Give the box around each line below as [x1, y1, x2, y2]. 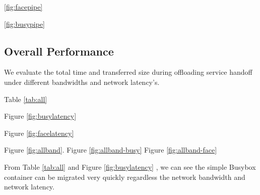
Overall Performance [4, 43, 114, 59]
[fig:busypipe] [4, 18, 45, 29]
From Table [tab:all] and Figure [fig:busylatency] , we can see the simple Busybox [4, 161, 256, 172]
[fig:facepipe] [4, 2, 43, 12]
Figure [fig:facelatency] [4, 127, 74, 138]
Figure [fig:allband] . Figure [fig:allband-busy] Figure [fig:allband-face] [4, 144, 217, 155]
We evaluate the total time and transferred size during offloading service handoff [4, 67, 252, 77]
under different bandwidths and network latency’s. [4, 76, 160, 87]
